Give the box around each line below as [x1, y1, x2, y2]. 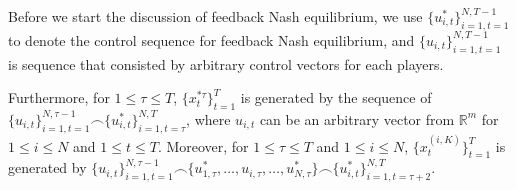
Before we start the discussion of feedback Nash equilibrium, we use [8, 6, 423, 26]
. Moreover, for [157, 135, 249, 156]
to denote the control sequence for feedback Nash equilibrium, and [8, 29, 415, 50]
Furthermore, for [8, 87, 110, 108]
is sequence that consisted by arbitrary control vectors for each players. [8, 53, 444, 74]
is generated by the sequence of [240, 87, 432, 108]
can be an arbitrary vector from [259, 108, 455, 129]
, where [186, 108, 231, 129]
